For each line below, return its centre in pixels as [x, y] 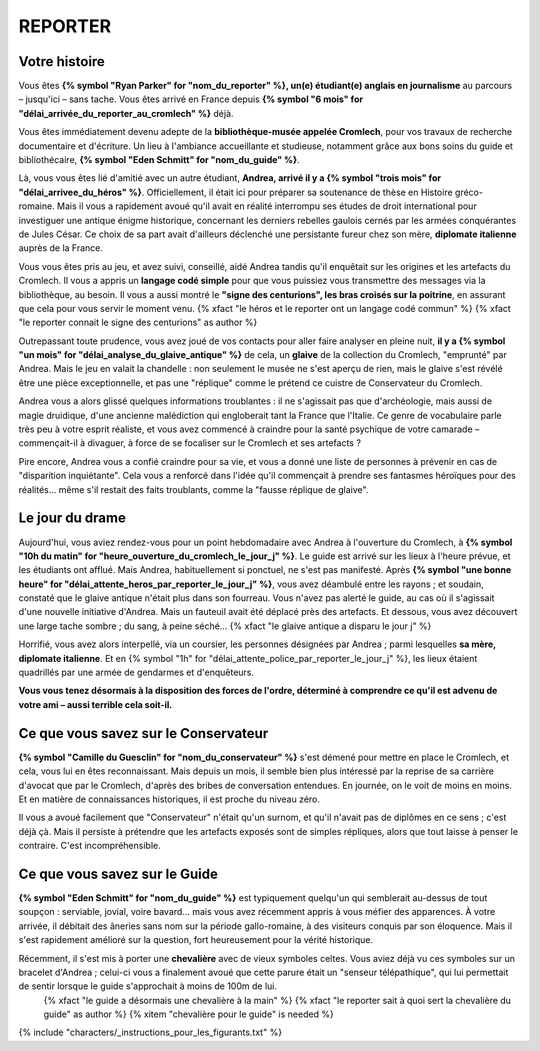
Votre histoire [61, 61]
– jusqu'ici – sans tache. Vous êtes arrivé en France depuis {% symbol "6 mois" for [191, 99]
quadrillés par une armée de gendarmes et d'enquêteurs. [136, 672]
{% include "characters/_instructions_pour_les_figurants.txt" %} [150, 1032]
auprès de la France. [61, 248]
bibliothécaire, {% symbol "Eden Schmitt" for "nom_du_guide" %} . [159, 160]
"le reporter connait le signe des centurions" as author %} [138, 322]
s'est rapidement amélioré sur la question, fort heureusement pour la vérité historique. [196, 940]
